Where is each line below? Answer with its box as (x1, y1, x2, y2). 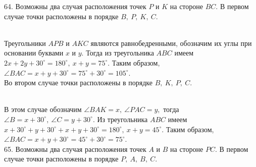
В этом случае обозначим (4, 104, 82, 115)
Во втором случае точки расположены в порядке (4, 77, 152, 88)
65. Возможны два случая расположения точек (4, 143, 146, 154)
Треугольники (4, 37, 46, 48)
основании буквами (4, 47, 64, 58)
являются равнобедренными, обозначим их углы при (90, 37, 252, 48)
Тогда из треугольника (86, 47, 154, 58)
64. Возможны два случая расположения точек (4, 1, 146, 11)
